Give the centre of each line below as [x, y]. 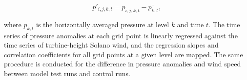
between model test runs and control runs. [67, 73]
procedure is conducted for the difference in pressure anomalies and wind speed [123, 64]
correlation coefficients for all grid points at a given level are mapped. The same [123, 54]
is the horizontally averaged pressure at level [103, 24]
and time [190, 24]
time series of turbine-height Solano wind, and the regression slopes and [111, 45]
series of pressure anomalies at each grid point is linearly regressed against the [121, 35]
